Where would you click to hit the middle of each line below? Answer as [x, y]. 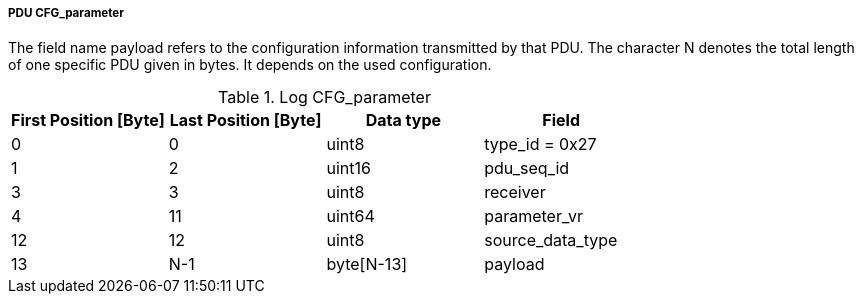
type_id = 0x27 [540, 144]
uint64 [350, 216]
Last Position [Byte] [245, 120]
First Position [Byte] [88, 120]
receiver [515, 192]
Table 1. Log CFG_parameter [324, 97]
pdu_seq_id [527, 168]
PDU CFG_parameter [66, 13]
